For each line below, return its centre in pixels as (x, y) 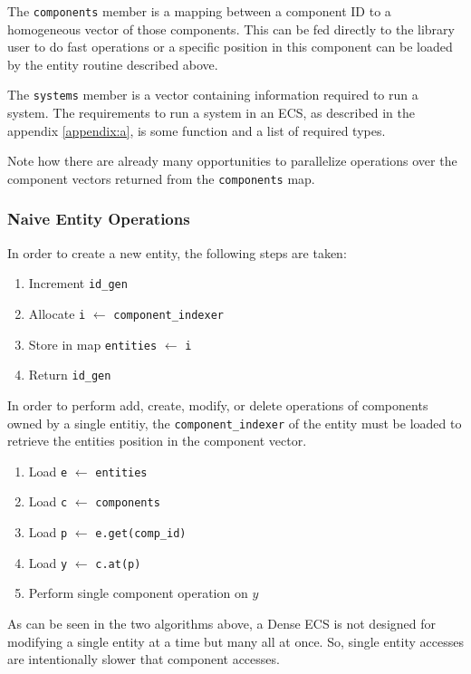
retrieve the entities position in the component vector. (157, 441)
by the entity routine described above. (113, 64)
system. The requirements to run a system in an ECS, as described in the (211, 113)
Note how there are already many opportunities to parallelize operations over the (232, 161)
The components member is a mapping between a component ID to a (199, 11)
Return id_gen (70, 375)
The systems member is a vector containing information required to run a (213, 95)
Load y (48, 562)
